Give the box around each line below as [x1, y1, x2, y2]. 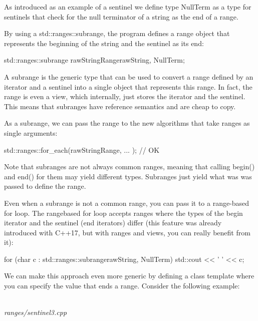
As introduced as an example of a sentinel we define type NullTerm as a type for [4, 2, 251, 12]
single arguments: [4, 127, 58, 138]
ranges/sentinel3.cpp [4, 307, 67, 317]
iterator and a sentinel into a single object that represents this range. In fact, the [4, 81, 252, 92]
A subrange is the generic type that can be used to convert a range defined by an [4, 71, 253, 82]
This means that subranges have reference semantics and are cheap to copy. [4, 101, 236, 111]
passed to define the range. [4, 181, 86, 191]
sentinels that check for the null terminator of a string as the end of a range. [4, 11, 238, 22]
